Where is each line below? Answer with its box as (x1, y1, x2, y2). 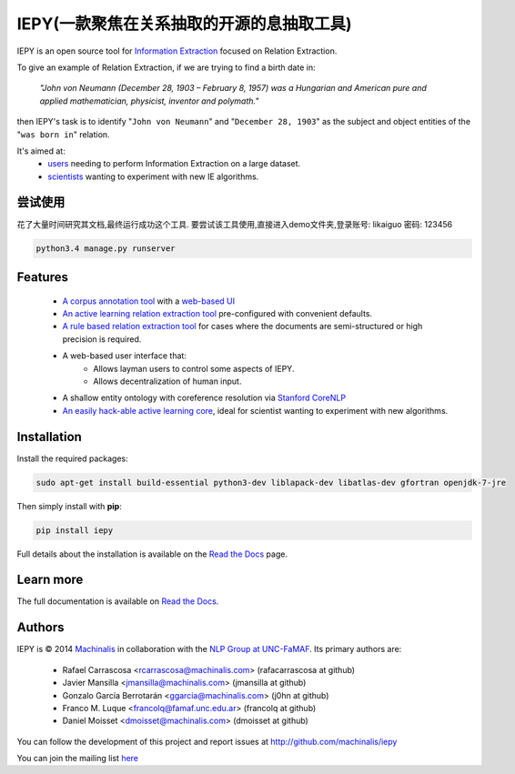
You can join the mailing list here (16, 753, 139, 764)
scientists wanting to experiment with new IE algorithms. (47, 171, 259, 182)
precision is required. (62, 333, 142, 345)
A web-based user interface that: (62, 350, 187, 361)
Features (16, 269, 68, 285)
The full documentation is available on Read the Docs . (16, 596, 219, 607)
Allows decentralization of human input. (93, 376, 242, 387)
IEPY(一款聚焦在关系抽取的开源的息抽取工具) (16, 14, 352, 34)
